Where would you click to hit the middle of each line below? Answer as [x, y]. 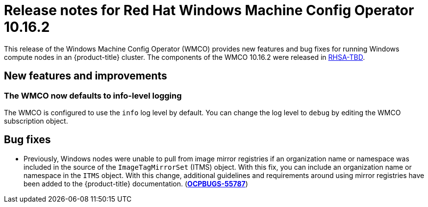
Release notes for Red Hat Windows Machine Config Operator [209, 10]
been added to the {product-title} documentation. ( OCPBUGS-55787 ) [136, 183]
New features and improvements [86, 76]
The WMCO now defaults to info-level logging [93, 95]
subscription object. [36, 121]
